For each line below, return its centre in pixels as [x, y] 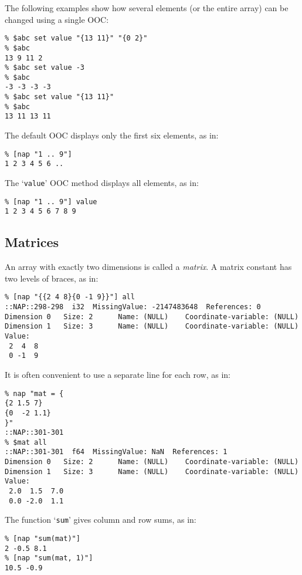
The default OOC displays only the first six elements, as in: [112, 135]
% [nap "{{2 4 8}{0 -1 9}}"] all [70, 297]
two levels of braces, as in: [52, 278]
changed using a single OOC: [57, 19]
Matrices [32, 242]
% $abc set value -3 [45, 68]
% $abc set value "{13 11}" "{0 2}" [76, 38]
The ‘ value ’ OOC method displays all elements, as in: [102, 182]
